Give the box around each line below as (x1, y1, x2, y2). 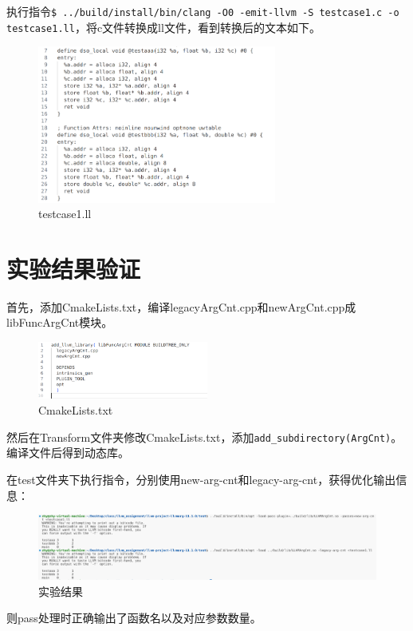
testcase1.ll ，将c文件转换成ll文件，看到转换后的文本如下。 (6, 18, 321, 35)
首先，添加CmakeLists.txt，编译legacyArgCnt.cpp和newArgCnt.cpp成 (6, 298, 356, 315)
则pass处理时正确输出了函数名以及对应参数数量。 (6, 609, 262, 626)
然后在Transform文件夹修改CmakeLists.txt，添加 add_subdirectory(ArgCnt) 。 (6, 428, 403, 445)
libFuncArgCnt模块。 (6, 314, 113, 331)
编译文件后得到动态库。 (6, 444, 129, 461)
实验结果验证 (6, 252, 141, 284)
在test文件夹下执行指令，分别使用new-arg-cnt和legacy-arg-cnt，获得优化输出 (6, 470, 396, 487)
